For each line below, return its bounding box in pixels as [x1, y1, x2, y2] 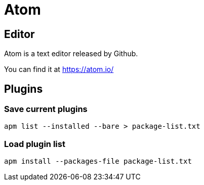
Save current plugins [4, 104, 88, 115]
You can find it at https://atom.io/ [4, 65, 114, 74]
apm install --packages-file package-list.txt [4, 157, 192, 166]
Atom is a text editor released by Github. [4, 49, 138, 58]
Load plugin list [4, 138, 65, 149]
